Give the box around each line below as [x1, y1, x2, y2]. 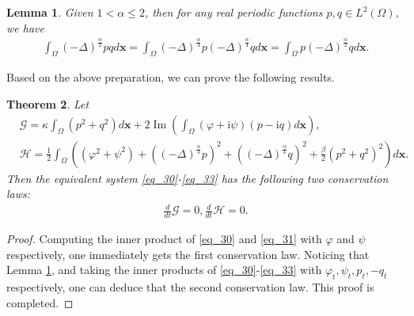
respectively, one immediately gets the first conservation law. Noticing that [6, 246, 370, 262]
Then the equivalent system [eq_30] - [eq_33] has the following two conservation [6, 169, 389, 186]
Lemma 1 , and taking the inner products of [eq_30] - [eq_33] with [6, 261, 322, 278]
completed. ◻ [6, 294, 74, 310]
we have [6, 19, 44, 36]
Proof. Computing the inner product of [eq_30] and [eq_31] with [6, 230, 322, 247]
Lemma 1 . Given [6, 4, 93, 20]
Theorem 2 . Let [6, 95, 89, 112]
